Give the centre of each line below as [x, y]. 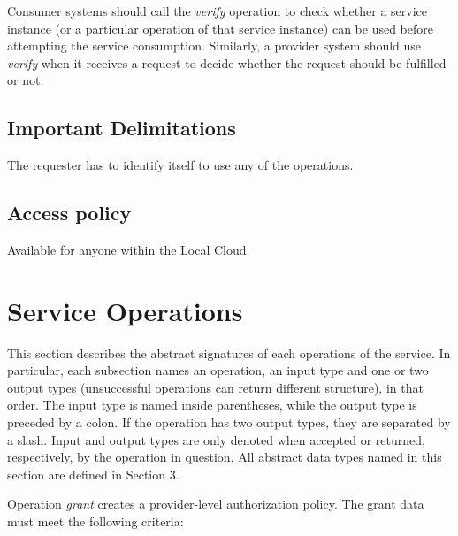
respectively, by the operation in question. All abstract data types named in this [225, 457]
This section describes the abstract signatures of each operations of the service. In [229, 352]
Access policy [69, 213]
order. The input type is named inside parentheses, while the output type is [212, 405]
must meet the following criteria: [95, 521]
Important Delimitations [122, 128]
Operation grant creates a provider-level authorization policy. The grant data [216, 504]
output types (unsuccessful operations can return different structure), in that [215, 387]
